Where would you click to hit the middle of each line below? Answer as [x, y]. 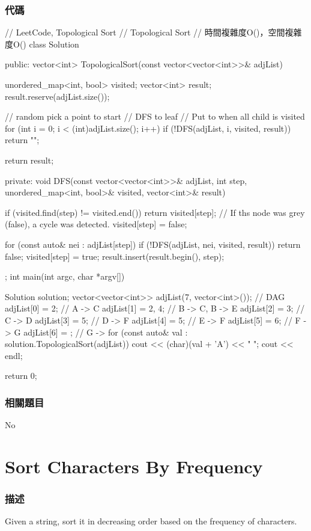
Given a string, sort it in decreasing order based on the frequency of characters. [151, 521]
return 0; [21, 376]
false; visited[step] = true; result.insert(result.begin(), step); [115, 256]
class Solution [54, 44]
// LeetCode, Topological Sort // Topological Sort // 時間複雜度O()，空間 [145, 32]
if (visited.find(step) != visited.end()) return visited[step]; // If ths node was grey [155, 212]
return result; [29, 160]
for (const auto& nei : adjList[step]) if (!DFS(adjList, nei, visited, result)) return [153, 244]
